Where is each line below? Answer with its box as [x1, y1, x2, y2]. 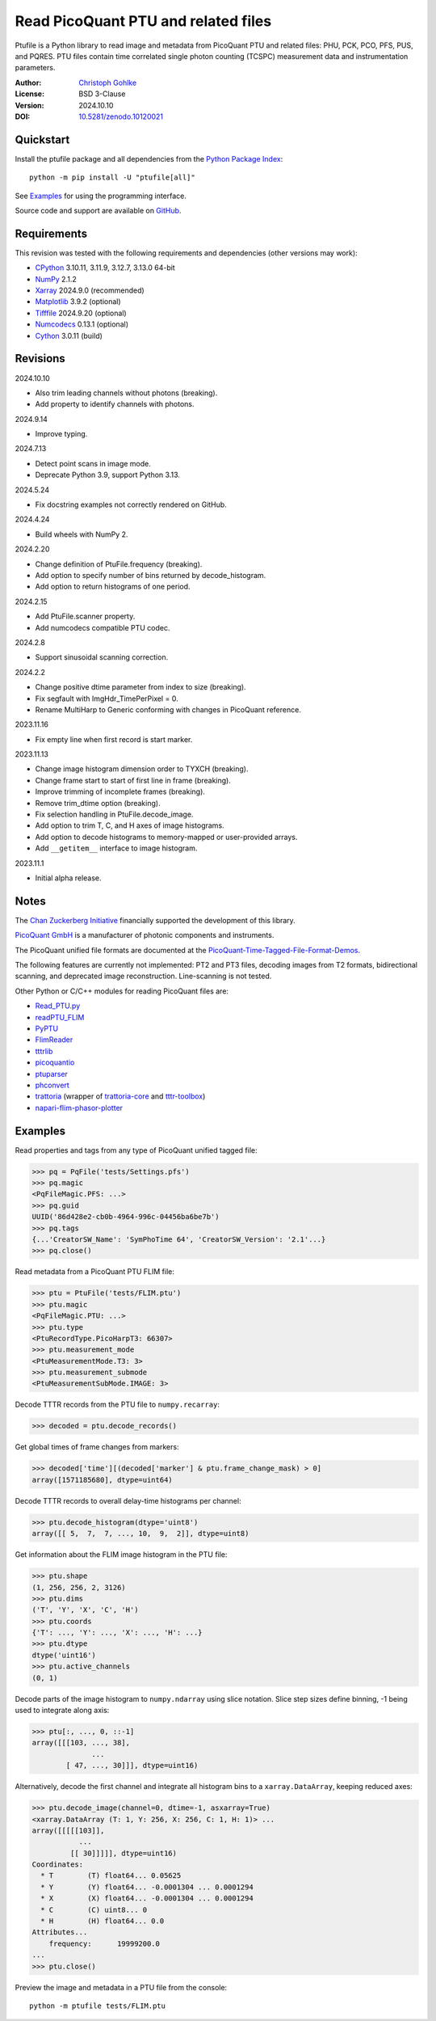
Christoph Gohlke [78, 78, 137, 87]
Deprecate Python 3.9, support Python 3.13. [35, 470, 181, 480]
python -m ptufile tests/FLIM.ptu [29, 2001, 166, 2010]
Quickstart [15, 133, 70, 146]
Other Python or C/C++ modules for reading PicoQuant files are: [15, 986, 229, 996]
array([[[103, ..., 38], [31, 1738, 131, 1748]
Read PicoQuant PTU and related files [15, 12, 272, 30]
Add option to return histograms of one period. [35, 582, 191, 592]
